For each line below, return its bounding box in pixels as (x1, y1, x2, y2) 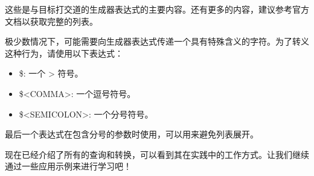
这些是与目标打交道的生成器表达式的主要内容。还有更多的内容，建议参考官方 (5, 3, 309, 15)
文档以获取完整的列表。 (5, 14, 98, 27)
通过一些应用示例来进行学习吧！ (5, 160, 132, 172)
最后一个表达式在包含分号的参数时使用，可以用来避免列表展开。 (5, 128, 258, 140)
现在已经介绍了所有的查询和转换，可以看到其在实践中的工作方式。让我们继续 (5, 148, 309, 160)
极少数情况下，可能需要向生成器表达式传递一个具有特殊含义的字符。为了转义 (5, 35, 309, 48)
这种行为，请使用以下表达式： (5, 46, 123, 59)
